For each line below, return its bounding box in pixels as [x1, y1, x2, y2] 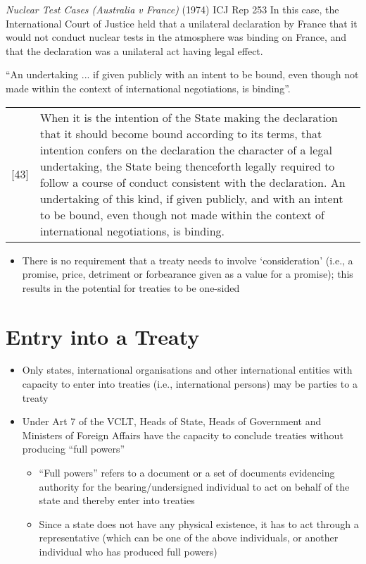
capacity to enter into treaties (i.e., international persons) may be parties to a [22, 376, 358, 391]
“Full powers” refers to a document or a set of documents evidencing [39, 465, 335, 480]
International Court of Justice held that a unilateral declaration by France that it [6, 16, 358, 30]
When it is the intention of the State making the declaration [39, 109, 338, 125]
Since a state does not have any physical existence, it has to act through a [39, 516, 359, 531]
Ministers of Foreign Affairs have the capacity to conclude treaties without [22, 427, 343, 442]
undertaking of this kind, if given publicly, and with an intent [39, 190, 343, 207]
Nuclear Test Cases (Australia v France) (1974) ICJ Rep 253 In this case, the [6, 2, 339, 16]
